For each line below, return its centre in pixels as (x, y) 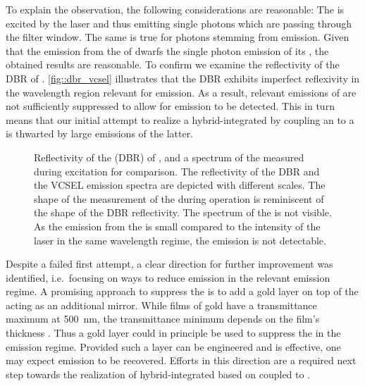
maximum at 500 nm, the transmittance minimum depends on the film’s (163, 319)
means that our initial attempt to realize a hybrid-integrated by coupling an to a (180, 119)
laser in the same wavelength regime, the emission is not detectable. (180, 240)
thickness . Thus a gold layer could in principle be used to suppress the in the (173, 333)
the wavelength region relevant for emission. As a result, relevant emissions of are (181, 92)
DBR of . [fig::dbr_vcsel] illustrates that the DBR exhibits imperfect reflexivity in (183, 78)
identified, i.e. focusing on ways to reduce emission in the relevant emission (168, 277)
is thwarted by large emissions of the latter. (100, 133)
